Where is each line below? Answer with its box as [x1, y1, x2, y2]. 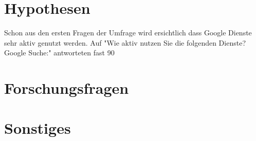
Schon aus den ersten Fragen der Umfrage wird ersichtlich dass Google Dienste [4, 27, 252, 38]
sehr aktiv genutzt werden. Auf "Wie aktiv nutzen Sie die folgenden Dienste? [4, 37, 246, 48]
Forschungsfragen [4, 77, 129, 98]
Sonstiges [4, 117, 71, 138]
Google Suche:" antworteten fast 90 [4, 47, 115, 58]
